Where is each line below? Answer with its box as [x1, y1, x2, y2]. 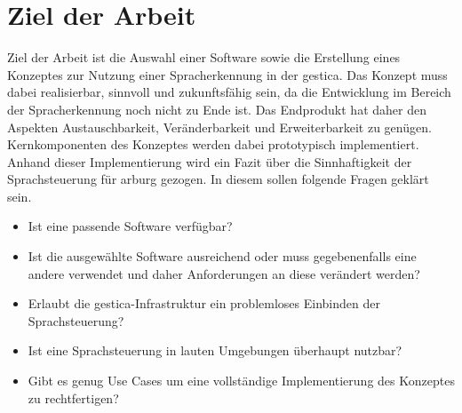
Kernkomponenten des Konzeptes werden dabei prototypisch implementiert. [7, 135, 419, 154]
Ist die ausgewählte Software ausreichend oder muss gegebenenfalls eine [28, 247, 417, 266]
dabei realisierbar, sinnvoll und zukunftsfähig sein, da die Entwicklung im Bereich [7, 83, 451, 101]
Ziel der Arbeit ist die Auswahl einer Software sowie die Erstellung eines [7, 48, 401, 67]
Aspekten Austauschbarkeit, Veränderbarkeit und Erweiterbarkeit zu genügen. [7, 117, 432, 136]
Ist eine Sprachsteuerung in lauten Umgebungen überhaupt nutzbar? [28, 341, 402, 360]
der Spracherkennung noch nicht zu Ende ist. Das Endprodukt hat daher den [7, 99, 426, 118]
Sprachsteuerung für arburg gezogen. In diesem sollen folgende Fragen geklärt [7, 170, 429, 188]
